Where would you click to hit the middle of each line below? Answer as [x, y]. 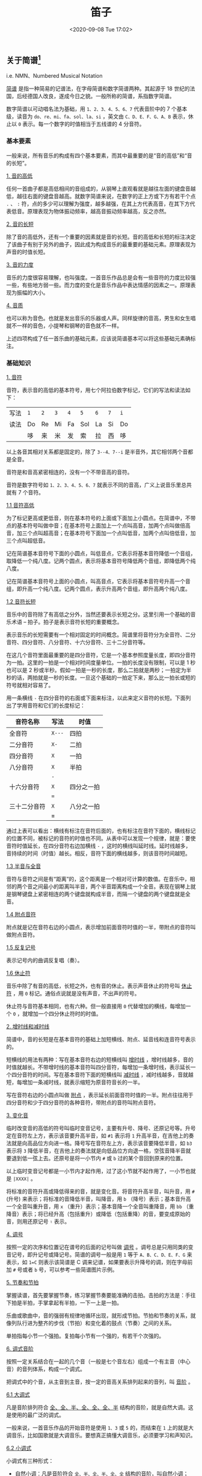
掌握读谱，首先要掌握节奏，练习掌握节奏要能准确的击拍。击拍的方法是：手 [98, 1295]
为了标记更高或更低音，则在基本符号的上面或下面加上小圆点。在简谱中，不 [98, 518]
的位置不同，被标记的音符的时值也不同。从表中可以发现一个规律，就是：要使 [101, 838]
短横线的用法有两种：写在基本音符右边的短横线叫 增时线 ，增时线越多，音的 [100, 1059]
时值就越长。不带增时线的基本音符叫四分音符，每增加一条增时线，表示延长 [98, 1067]
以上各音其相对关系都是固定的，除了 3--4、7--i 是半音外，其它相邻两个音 [97, 452]
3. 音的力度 [20, 264]
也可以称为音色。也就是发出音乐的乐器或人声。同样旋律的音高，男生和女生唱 [101, 318]
